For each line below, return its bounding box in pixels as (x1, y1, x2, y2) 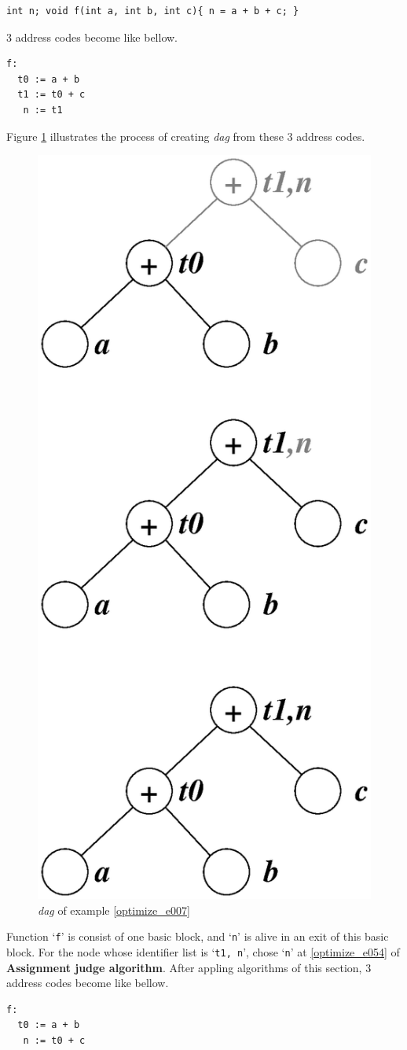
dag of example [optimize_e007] (38, 901, 190, 918)
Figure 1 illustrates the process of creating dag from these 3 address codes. (6, 127, 365, 144)
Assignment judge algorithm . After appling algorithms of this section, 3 (6, 959, 372, 975)
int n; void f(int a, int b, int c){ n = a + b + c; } (6, 6, 299, 17)
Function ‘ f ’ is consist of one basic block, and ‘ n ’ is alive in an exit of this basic (6, 928, 389, 945)
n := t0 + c (23, 1034, 86, 1046)
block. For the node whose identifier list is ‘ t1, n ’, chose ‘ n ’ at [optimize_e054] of (6, 943, 400, 960)
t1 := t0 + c (17, 89, 86, 101)
